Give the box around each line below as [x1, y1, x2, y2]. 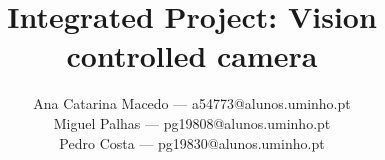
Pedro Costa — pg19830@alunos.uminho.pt [59, 132, 325, 153]
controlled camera [66, 35, 318, 76]
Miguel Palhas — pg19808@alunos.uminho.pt [53, 112, 331, 133]
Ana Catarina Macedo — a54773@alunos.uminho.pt [33, 93, 351, 114]
